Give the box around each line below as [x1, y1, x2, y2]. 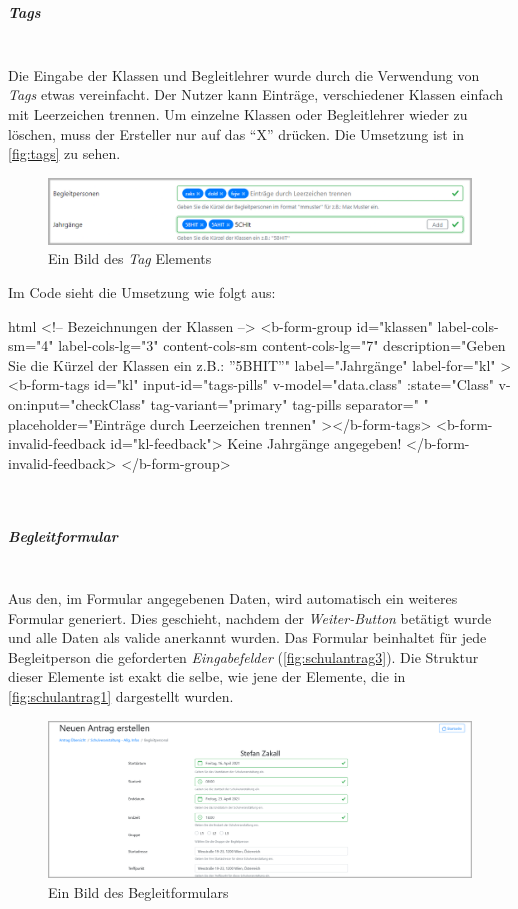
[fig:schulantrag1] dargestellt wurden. [8, 686, 234, 707]
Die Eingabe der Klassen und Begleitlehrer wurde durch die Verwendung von [8, 64, 480, 85]
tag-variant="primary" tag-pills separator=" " [150, 393, 429, 414]
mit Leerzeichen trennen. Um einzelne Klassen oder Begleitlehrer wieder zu [8, 103, 468, 124]
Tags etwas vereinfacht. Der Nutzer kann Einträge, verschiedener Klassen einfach [8, 84, 504, 105]
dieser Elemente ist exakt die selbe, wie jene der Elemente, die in [8, 666, 406, 687]
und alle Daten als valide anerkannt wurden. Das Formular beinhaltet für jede [8, 627, 487, 648]
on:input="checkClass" [8, 393, 146, 414]
